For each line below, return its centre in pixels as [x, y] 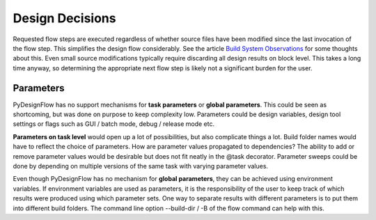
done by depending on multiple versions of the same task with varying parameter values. [140, 166]
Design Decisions [64, 18]
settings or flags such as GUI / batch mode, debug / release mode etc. [114, 124]
